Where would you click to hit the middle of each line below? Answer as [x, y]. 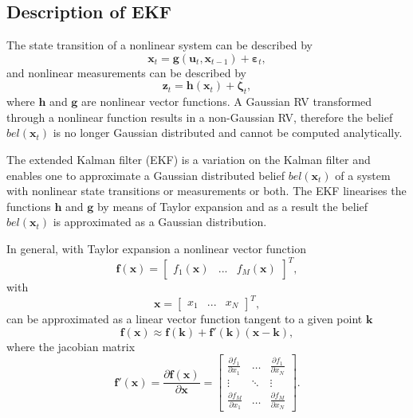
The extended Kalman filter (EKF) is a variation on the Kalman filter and [189, 159]
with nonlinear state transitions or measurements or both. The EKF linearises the [206, 191]
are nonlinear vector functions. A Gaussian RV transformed [227, 102]
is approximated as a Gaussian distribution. [160, 222]
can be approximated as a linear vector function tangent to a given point [185, 319]
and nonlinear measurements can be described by [126, 72]
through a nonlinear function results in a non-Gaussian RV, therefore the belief [200, 117]
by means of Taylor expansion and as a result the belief [232, 206]
